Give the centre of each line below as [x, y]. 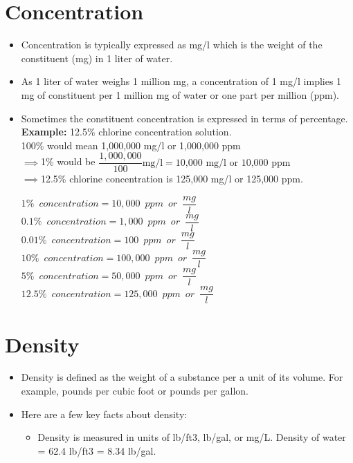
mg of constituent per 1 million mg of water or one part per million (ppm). [180, 94]
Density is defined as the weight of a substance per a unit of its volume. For [182, 377]
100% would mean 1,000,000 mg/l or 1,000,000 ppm [131, 145]
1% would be [68, 161]
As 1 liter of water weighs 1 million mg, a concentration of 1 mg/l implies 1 [181, 81]
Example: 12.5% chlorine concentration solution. [126, 132]
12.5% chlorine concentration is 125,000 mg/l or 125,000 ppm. [172, 179]
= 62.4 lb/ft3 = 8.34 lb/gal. [97, 450]
